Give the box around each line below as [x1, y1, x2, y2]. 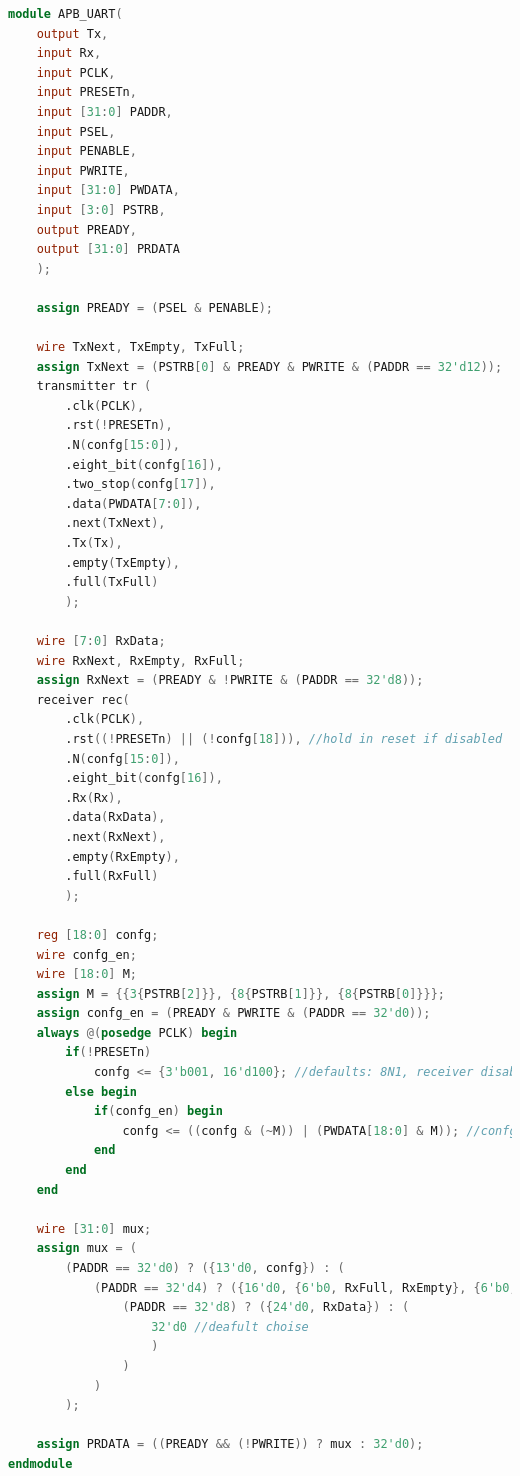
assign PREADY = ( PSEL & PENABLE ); [36, 300, 273, 315]
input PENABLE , [36, 144, 137, 159]
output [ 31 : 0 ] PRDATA [36, 242, 180, 257]
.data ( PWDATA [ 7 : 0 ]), [65, 496, 202, 511]
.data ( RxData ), [65, 810, 166, 825]
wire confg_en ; [36, 947, 137, 962]
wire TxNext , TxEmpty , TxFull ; [36, 340, 245, 355]
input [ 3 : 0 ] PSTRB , [36, 202, 166, 217]
